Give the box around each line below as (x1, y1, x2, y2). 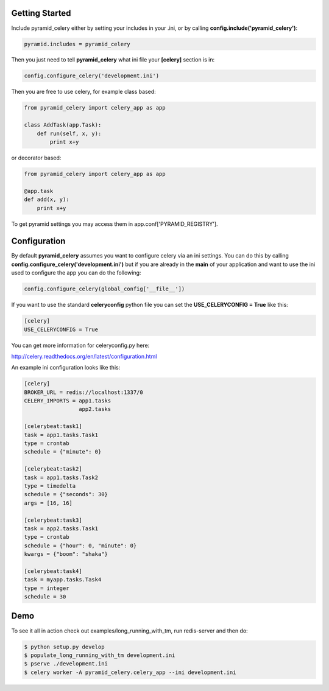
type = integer (24, 584, 69, 592)
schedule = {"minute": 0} (24, 448, 102, 455)
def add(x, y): (24, 196, 69, 203)
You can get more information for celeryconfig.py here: (11, 342, 150, 349)
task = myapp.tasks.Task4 (24, 576, 102, 583)
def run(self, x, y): (37, 130, 102, 137)
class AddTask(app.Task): (24, 122, 102, 128)
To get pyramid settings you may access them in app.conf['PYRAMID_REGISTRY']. (11, 220, 218, 228)
